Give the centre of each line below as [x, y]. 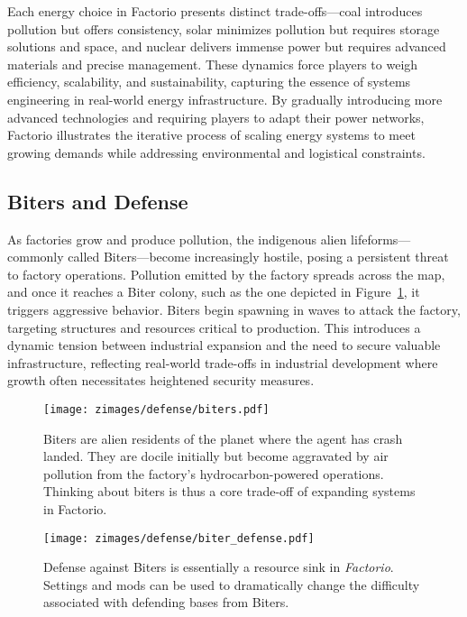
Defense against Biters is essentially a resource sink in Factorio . [219, 567]
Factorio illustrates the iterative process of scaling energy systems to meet [211, 135]
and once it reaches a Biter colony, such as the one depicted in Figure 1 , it [214, 292]
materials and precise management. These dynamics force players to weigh [213, 64]
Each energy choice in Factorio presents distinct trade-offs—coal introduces [215, 11]
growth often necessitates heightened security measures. [161, 380]
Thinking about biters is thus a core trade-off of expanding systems [229, 491]
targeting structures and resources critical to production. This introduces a [214, 327]
